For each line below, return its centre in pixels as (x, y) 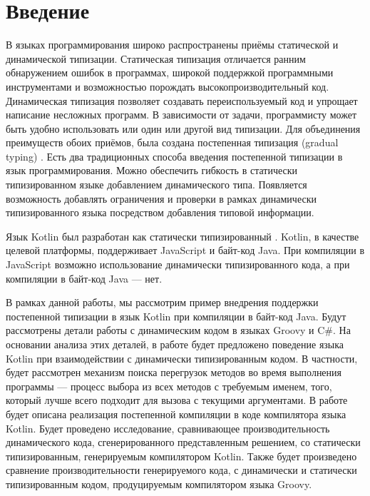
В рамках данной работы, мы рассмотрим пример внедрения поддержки (162, 302)
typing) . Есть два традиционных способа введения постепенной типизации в (174, 156)
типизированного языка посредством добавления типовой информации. (160, 212)
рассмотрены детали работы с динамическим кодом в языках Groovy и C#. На (178, 330)
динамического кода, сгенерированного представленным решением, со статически (183, 442)
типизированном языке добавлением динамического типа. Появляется (156, 184)
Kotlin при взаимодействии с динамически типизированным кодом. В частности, (182, 358)
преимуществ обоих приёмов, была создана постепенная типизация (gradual (172, 142)
